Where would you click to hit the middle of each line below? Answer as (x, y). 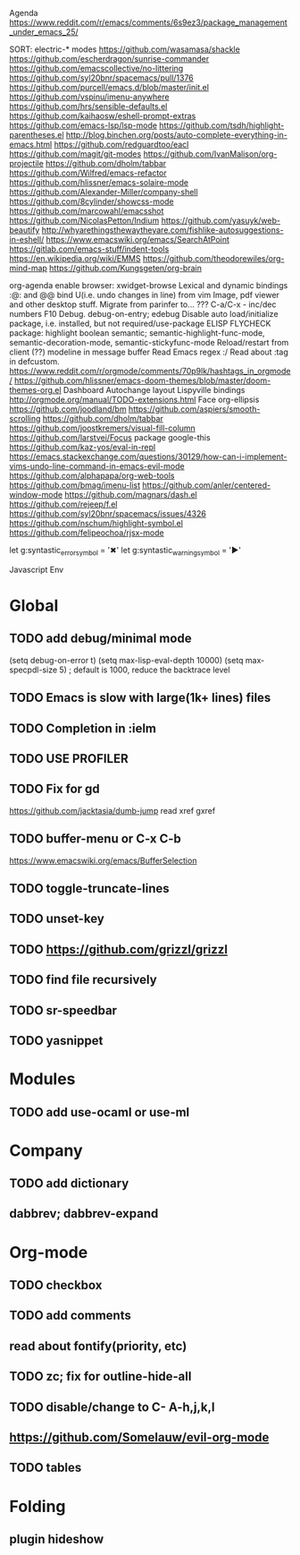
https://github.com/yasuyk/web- (221, 220)
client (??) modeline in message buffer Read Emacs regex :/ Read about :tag (149, 352)
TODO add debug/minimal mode (100, 639)
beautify (25, 230)
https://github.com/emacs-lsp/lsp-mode (83, 125)
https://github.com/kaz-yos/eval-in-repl (83, 447)
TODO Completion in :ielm (83, 728)
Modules (42, 1079)
